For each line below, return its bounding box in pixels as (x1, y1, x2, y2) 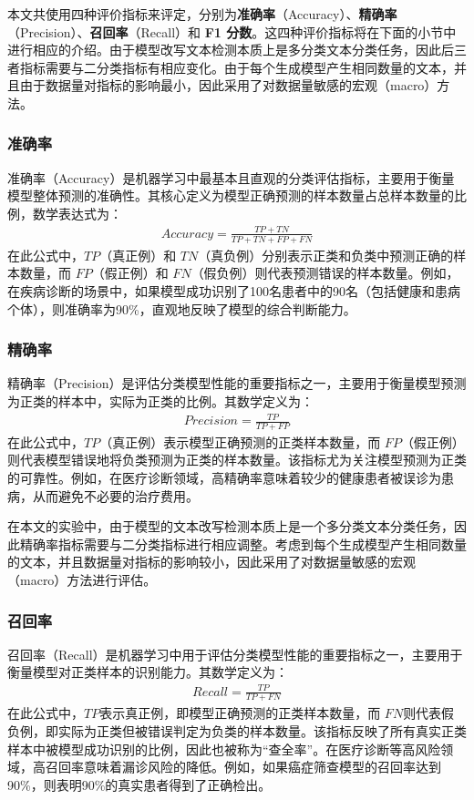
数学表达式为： (32, 203, 122, 222)
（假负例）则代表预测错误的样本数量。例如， (191, 263, 459, 282)
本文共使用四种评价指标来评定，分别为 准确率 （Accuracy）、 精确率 (7, 5, 397, 23)
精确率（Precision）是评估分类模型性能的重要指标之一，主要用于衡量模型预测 (7, 374, 467, 393)
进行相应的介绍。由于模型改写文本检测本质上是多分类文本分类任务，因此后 (7, 40, 454, 59)
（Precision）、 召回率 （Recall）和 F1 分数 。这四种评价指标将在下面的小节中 (7, 22, 457, 41)
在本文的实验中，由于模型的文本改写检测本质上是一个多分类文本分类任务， (7, 517, 454, 536)
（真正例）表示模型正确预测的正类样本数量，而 (99, 432, 381, 451)
